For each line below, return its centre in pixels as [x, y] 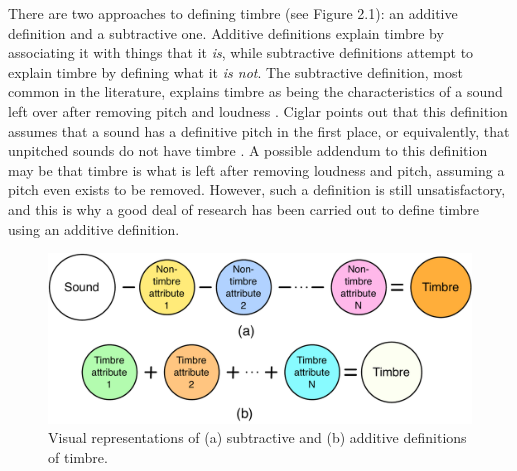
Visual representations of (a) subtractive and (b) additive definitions [257, 437]
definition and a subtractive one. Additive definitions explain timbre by [226, 32]
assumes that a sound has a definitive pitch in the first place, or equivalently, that [259, 130]
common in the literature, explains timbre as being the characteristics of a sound [255, 91]
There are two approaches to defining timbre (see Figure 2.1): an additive [233, 13]
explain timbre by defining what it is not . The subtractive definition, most [235, 71]
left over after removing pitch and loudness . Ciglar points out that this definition [258, 110]
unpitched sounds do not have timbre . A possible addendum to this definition [248, 150]
